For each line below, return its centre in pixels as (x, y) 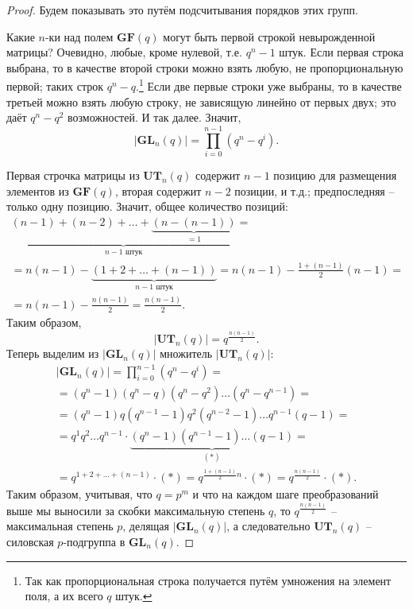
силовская (30, 541)
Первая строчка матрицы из (73, 175)
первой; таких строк (55, 86)
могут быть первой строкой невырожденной (269, 36)
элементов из (38, 190)
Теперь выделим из (53, 353)
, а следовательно (268, 526)
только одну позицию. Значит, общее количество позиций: (147, 206)
